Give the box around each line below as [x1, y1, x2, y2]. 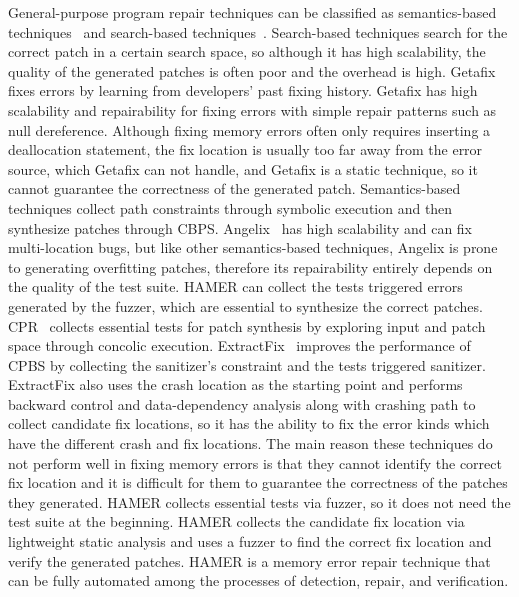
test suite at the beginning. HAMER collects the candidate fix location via [8, 511, 465, 532]
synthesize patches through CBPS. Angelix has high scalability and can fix [8, 217, 473, 238]
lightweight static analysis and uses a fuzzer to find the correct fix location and [8, 531, 492, 552]
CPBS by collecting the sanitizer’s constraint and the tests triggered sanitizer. [8, 354, 486, 375]
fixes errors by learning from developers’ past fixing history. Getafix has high [8, 80, 478, 101]
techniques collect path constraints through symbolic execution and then [8, 197, 453, 218]
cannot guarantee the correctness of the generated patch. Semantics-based [8, 178, 461, 199]
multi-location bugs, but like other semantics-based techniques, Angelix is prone [8, 237, 498, 258]
